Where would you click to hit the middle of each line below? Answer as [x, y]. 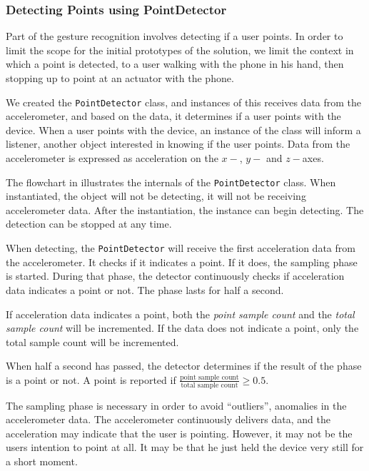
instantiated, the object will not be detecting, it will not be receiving [156, 196]
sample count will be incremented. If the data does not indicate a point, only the [182, 328]
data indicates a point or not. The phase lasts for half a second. [145, 289]
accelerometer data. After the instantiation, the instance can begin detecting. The [185, 209]
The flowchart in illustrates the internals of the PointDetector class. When [171, 182]
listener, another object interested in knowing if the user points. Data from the [178, 144]
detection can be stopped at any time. [89, 224]
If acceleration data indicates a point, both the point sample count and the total [180, 314]
